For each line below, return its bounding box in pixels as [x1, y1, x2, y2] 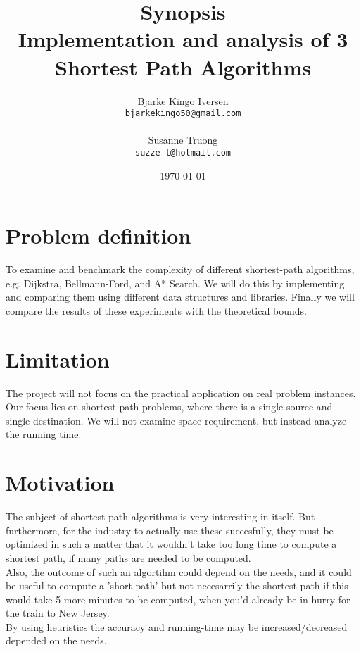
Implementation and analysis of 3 [18, 25, 348, 54]
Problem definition [6, 221, 191, 250]
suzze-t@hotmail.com [134, 147, 232, 158]
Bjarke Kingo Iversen [137, 93, 229, 108]
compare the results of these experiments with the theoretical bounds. [6, 303, 307, 318]
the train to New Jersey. [6, 606, 110, 620]
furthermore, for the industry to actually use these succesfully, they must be [6, 522, 334, 537]
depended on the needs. [6, 633, 107, 648]
